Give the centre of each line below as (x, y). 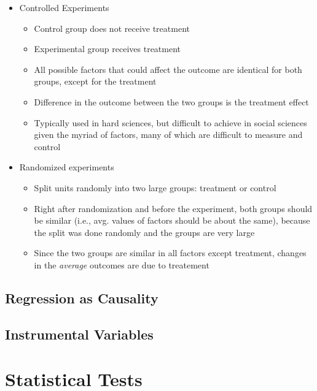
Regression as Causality (82, 298)
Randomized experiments (67, 167)
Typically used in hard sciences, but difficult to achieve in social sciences (170, 122)
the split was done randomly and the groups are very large (144, 232)
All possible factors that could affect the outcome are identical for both (168, 69)
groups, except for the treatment (95, 81)
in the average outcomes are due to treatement (122, 264)
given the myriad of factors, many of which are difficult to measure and (168, 135)
